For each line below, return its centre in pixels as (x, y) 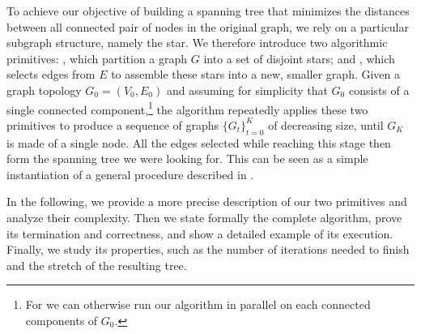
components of (62, 320)
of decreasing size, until (326, 124)
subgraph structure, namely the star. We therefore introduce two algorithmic (197, 43)
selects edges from (51, 74)
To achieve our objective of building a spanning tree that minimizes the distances (208, 11)
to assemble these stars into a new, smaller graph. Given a (256, 74)
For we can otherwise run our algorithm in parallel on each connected (198, 304)
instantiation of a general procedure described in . (130, 174)
